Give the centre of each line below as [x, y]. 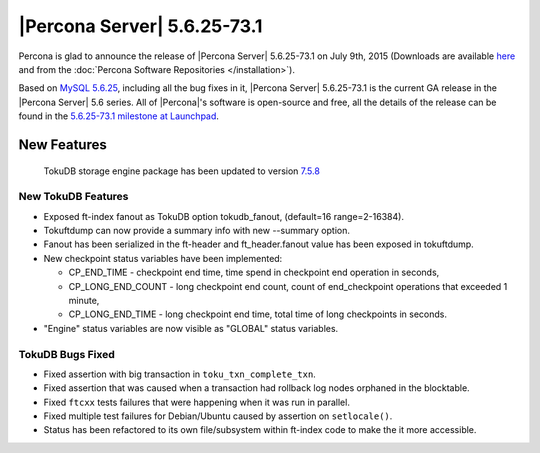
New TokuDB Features [73, 197]
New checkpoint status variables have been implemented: [163, 258]
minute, [84, 300]
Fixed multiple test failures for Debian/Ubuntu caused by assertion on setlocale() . [218, 416]
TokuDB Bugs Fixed [66, 354]
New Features [62, 144]
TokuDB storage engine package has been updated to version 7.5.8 [181, 171]
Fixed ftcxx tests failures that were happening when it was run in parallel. [196, 402]
